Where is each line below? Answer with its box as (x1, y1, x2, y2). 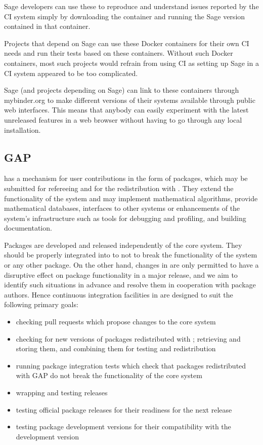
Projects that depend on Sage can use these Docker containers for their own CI (4, 38, 249, 48)
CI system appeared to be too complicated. (4, 67, 138, 78)
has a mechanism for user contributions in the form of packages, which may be (4, 173, 248, 183)
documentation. (4, 222, 52, 233)
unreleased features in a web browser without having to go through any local (4, 114, 242, 125)
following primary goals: (4, 299, 78, 310)
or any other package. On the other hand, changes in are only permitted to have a (4, 259, 259, 270)
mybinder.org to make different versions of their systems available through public (4, 94, 255, 105)
